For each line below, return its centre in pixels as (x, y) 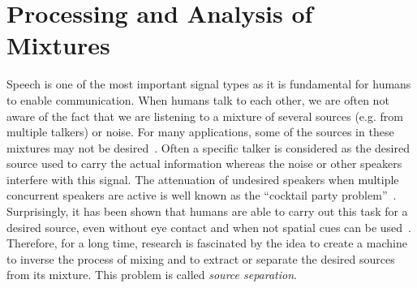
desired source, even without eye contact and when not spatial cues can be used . (209, 227)
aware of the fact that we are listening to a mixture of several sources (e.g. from (205, 116)
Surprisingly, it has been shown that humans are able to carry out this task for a (207, 211)
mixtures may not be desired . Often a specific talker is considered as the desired (208, 147)
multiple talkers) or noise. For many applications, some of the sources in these (200, 132)
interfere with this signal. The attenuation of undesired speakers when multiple (203, 179)
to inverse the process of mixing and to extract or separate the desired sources (201, 258)
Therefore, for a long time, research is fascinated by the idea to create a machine (207, 243)
